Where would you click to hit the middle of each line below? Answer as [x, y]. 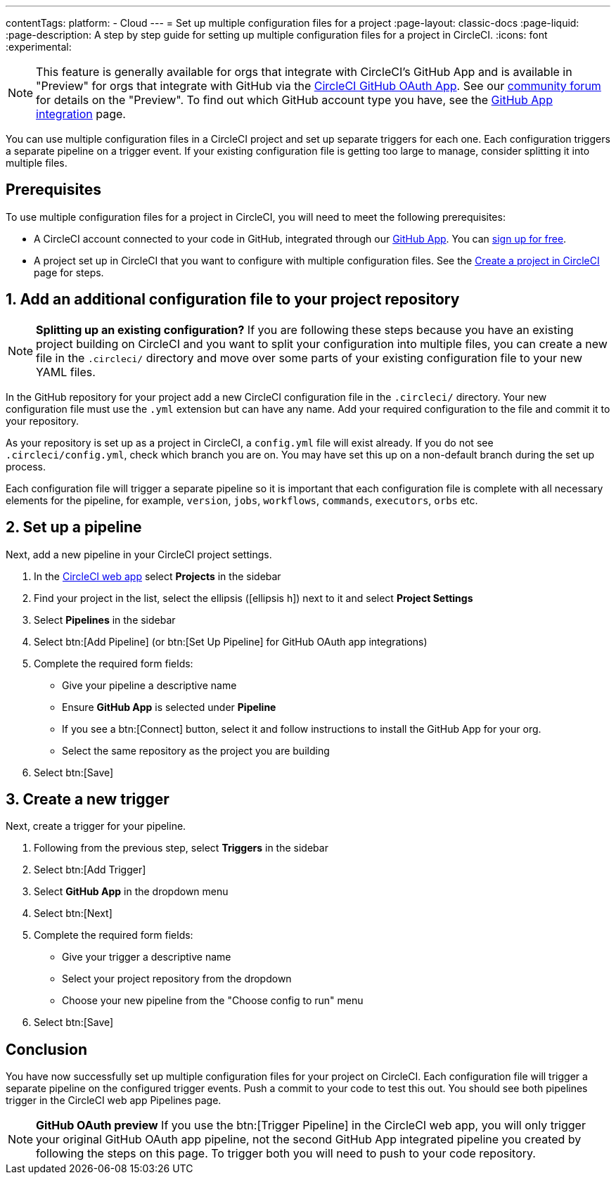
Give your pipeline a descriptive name [149, 685]
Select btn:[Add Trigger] [90, 870]
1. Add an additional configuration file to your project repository [233, 300]
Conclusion [47, 1049]
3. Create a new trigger [88, 799]
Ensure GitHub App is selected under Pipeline [169, 707]
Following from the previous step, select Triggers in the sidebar [181, 848]
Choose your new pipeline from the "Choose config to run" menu [213, 1001]
